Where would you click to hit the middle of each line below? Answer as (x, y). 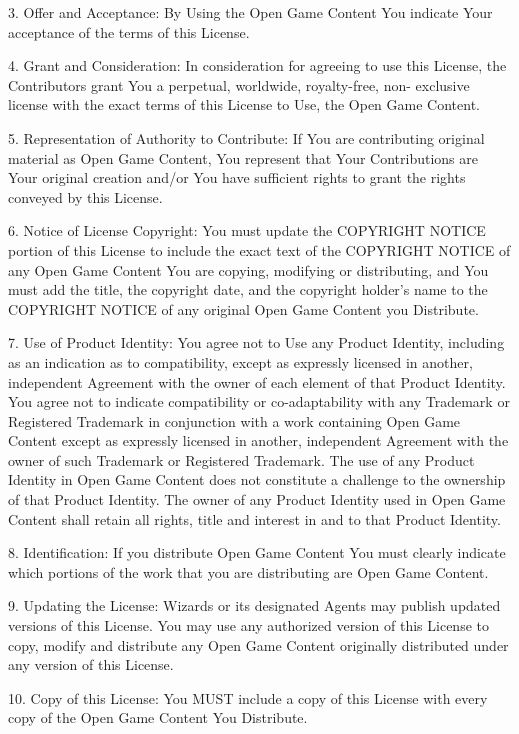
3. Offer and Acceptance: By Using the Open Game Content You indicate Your (250, 12)
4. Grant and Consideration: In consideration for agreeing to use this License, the (257, 65)
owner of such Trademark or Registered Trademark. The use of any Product (241, 459)
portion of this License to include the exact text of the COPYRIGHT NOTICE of (259, 249)
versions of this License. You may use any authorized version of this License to (248, 625)
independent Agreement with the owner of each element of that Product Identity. (257, 381)
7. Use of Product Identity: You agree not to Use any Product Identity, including (256, 342)
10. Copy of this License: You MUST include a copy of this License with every (248, 697)
